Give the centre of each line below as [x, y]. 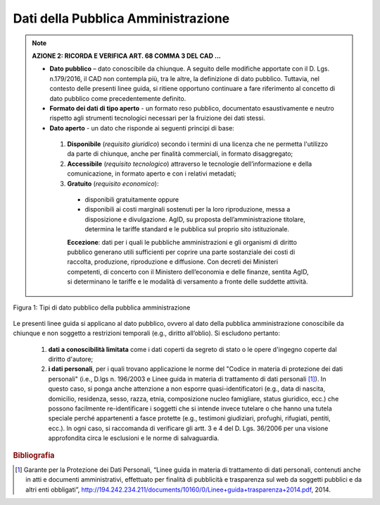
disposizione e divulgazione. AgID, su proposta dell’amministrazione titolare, [195, 219]
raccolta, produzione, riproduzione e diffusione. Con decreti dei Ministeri [172, 262]
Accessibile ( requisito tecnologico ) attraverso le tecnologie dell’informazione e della [190, 164]
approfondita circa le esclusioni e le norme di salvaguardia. [134, 438]
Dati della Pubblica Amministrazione [121, 18]
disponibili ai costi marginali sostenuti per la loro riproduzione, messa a [188, 209]
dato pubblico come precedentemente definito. [118, 98]
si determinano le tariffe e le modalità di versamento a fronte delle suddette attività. [188, 281]
